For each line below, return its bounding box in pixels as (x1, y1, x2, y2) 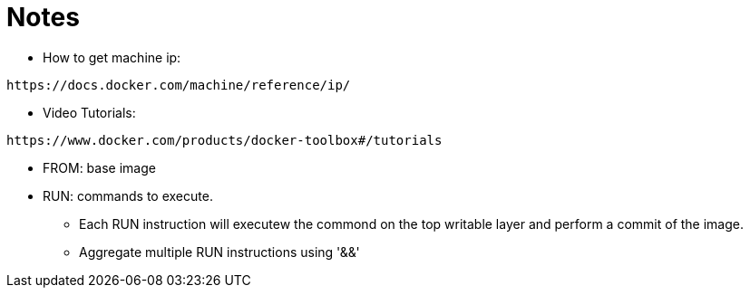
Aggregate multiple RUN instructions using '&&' (79, 243, 360, 260)
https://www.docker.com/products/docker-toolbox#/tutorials (6, 132, 443, 147)
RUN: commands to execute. (43, 187, 213, 204)
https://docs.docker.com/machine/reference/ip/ (6, 77, 351, 92)
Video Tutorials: (43, 104, 136, 120)
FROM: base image (43, 159, 156, 176)
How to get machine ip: (43, 49, 181, 65)
